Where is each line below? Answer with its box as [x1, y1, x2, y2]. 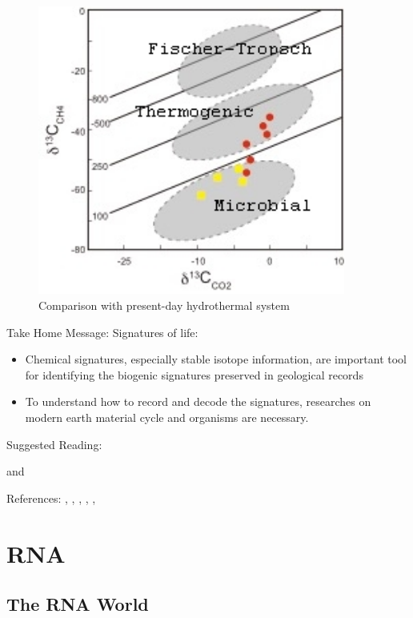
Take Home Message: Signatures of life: [6, 323, 198, 340]
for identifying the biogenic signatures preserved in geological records [25, 366, 363, 383]
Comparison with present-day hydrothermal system [38, 297, 290, 314]
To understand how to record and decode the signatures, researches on [25, 393, 371, 410]
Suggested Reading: [6, 435, 102, 452]
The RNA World [6, 592, 149, 616]
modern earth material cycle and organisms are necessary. [25, 409, 309, 425]
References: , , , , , [6, 489, 96, 506]
